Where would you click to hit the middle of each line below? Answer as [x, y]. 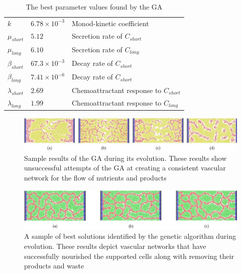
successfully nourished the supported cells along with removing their [129, 256]
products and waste [54, 266]
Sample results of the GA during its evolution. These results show [126, 158]
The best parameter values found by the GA [94, 7]
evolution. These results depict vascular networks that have [115, 246]
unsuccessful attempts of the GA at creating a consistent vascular [125, 168]
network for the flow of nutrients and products [95, 178]
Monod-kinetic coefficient [110, 23]
